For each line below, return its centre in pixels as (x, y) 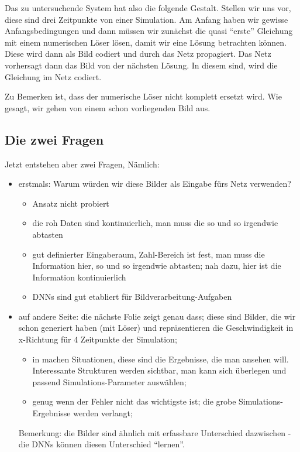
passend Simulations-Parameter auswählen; (109, 381)
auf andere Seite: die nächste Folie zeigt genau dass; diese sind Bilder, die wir (157, 316)
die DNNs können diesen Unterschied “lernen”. (101, 444)
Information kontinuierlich (79, 277)
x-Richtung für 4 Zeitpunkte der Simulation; (98, 339)
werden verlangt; (103, 413)
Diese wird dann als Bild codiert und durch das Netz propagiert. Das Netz (138, 54)
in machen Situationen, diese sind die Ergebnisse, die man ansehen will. (161, 359)
